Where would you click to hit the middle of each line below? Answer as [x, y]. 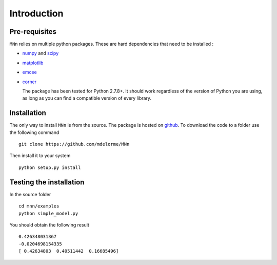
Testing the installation [47, 182]
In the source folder [30, 194]
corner [29, 82]
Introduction [36, 13]
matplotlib [33, 63]
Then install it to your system [40, 156]
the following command [34, 132]
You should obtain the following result [50, 225]
